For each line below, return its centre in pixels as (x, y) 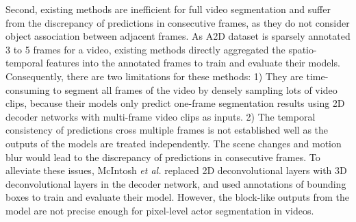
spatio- (303, 49)
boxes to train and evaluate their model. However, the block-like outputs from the (177, 197)
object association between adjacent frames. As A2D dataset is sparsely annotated (178, 36)
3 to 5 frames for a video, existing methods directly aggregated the (145, 49)
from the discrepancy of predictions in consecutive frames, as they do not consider (178, 22)
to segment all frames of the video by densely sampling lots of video (195, 89)
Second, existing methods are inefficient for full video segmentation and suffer (168, 9)
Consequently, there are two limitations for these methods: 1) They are (154, 76)
